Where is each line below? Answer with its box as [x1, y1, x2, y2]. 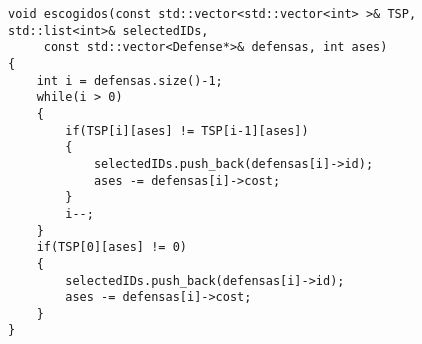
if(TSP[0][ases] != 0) [36, 240, 187, 255]
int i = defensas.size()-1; [36, 73, 223, 88]
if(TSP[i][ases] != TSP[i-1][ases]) [65, 123, 309, 138]
